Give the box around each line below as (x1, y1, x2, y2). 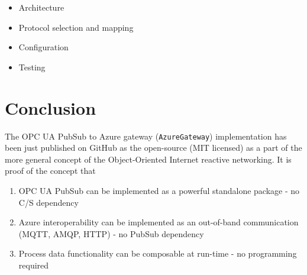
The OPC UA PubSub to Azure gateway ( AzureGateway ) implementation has (5, 130, 287, 142)
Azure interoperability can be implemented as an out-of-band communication (18, 216, 299, 228)
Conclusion (5, 95, 96, 119)
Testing (18, 60, 46, 73)
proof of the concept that (5, 164, 96, 177)
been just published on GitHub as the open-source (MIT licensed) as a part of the (5, 141, 302, 154)
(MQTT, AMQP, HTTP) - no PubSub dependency (18, 227, 204, 240)
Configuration (18, 41, 69, 53)
